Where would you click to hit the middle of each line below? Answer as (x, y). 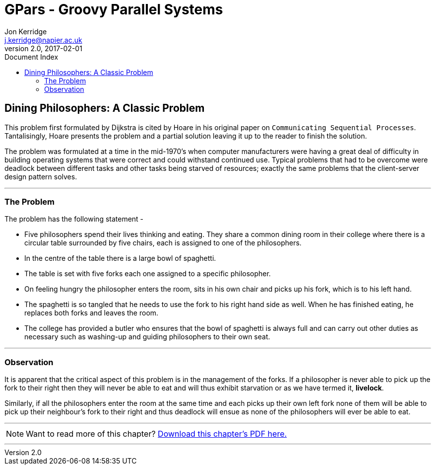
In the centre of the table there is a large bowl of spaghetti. (120, 258)
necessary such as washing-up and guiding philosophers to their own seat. (147, 337)
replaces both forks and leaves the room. (92, 313)
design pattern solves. (41, 176)
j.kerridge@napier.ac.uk (43, 40)
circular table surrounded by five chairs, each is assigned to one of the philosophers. (163, 243)
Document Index (31, 57)
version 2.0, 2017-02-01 (43, 48)
